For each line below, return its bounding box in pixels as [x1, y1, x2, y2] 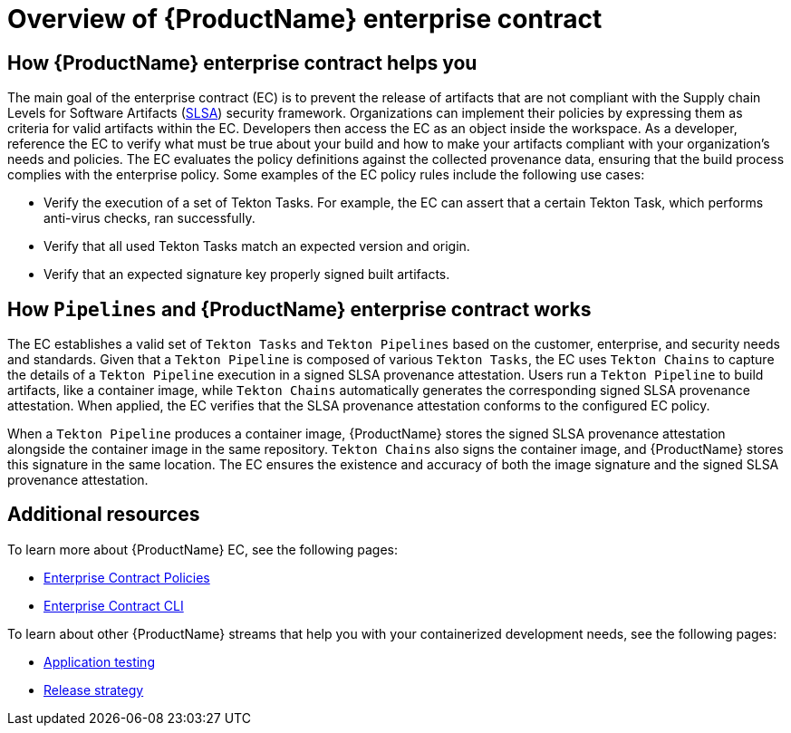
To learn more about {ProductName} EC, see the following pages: [7, 541, 398, 557]
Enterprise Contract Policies [43, 569, 210, 585]
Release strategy [43, 681, 144, 698]
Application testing [43, 653, 155, 670]
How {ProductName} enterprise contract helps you [7, 51, 477, 74]
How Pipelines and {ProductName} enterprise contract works [7, 297, 592, 321]
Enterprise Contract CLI [43, 597, 184, 613]
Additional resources [7, 503, 200, 526]
